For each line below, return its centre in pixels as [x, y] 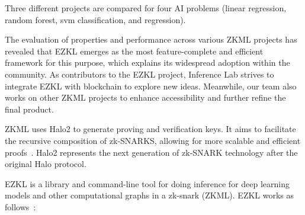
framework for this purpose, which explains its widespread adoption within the [147, 62]
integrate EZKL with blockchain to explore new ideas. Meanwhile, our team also [151, 86]
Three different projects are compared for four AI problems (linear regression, [146, 8]
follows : [20, 206]
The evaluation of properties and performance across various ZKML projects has [151, 39]
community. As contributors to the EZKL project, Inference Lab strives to [139, 74]
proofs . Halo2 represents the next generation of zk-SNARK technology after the [151, 152]
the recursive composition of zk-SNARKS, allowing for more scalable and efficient [153, 140]
